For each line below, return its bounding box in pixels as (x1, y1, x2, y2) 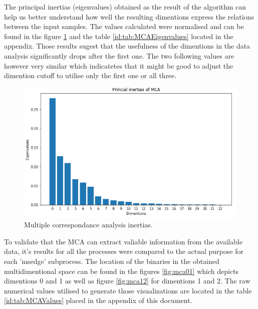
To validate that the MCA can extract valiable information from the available (4, 236, 243, 246)
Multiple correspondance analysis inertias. (24, 219, 153, 230)
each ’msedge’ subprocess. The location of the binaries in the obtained (4, 255, 219, 266)
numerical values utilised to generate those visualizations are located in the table (4, 285, 252, 295)
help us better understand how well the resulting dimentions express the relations (4, 11, 254, 22)
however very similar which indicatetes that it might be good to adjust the (4, 60, 233, 71)
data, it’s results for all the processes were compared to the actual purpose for (4, 246, 243, 256)
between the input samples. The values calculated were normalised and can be (4, 21, 244, 32)
